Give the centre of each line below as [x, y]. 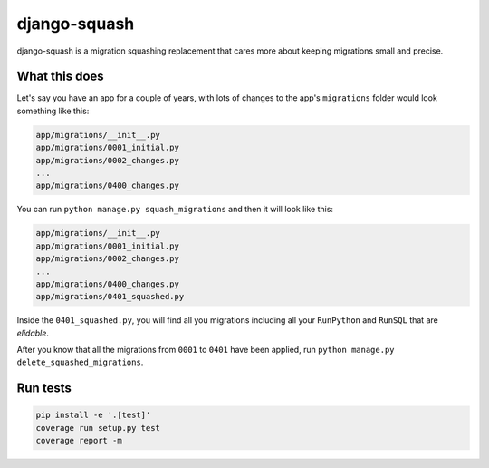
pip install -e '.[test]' [93, 415]
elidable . [33, 333]
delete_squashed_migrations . [80, 362]
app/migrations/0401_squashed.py [110, 297]
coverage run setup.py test [98, 428]
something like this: [53, 111]
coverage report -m [79, 441]
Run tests [44, 389]
